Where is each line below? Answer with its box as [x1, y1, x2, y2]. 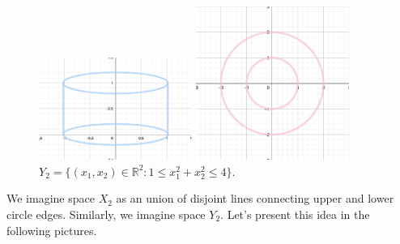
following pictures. [6, 221, 97, 238]
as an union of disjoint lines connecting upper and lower [116, 190, 394, 207]
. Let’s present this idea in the [220, 205, 370, 222]
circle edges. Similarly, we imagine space [6, 205, 206, 222]
